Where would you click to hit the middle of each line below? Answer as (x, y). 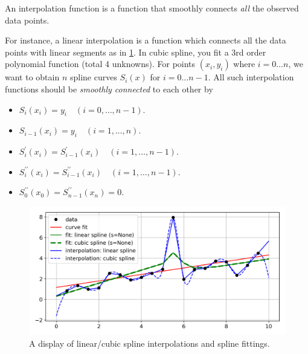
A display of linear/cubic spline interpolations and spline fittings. (149, 343)
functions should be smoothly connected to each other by (109, 88)
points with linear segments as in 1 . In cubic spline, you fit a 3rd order (136, 52)
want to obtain (32, 77)
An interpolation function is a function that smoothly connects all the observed (152, 8)
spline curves (93, 77)
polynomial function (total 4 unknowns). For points (100, 64)
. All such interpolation (251, 77)
